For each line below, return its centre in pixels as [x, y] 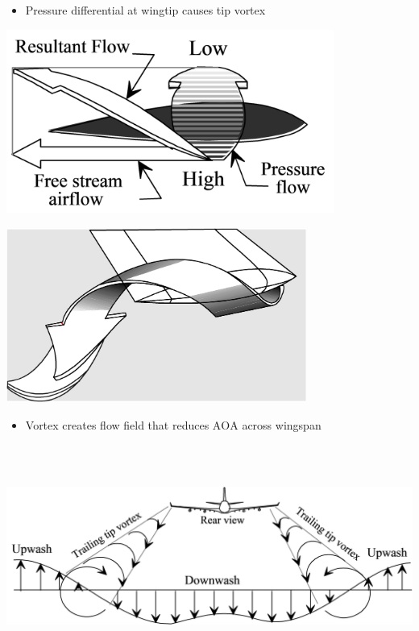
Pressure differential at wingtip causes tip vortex [145, 10]
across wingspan [282, 424]
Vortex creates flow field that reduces [117, 424]
